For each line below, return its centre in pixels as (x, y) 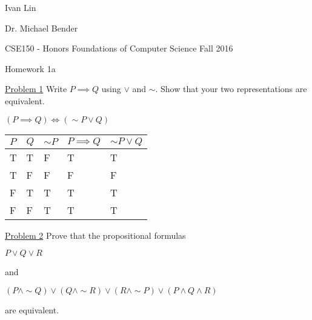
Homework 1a (30, 68)
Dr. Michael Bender (41, 28)
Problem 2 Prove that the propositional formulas (95, 235)
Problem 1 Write (36, 89)
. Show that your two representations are (231, 89)
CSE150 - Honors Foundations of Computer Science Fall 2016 (119, 48)
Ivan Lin (21, 7)
